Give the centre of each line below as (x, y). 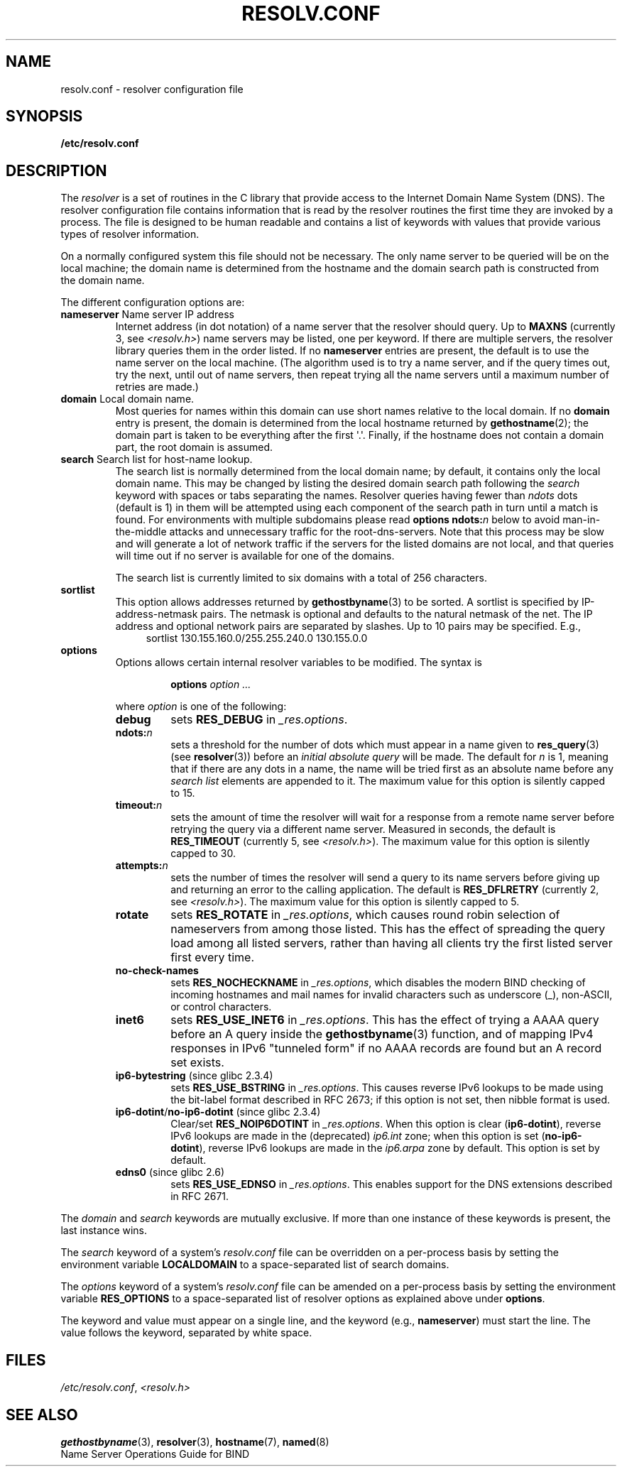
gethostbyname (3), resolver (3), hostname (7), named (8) (195, 1441)
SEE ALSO (42, 1414)
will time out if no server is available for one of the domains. (255, 556)
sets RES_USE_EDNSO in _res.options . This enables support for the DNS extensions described (392, 1184)
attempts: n (142, 866)
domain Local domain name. (127, 399)
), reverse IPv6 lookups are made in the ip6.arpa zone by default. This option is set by (399, 1148)
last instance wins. (104, 1231)
